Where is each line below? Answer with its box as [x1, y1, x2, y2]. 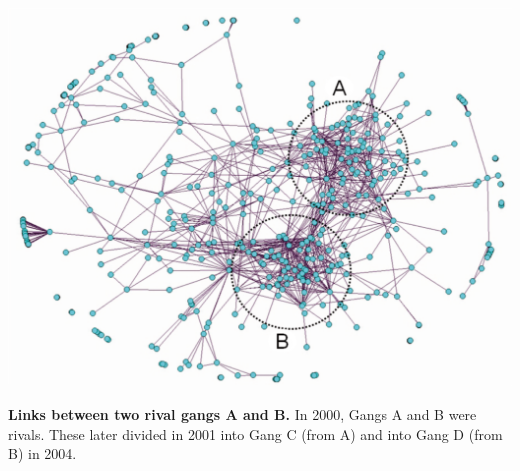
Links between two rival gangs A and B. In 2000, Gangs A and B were [8, 404, 477, 425]
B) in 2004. [8, 443, 77, 464]
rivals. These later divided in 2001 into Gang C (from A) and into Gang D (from [8, 423, 503, 444]
